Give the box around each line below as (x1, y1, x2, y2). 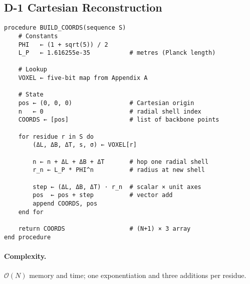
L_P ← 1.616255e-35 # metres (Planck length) (18, 49, 216, 57)
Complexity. (4, 250, 47, 261)
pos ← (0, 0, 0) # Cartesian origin (18, 100, 194, 107)
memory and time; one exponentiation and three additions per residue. (29, 270, 246, 280)
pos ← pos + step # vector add (33, 192, 173, 199)
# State (18, 91, 44, 99)
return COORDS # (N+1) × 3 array (18, 225, 191, 232)
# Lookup (18, 66, 47, 73)
